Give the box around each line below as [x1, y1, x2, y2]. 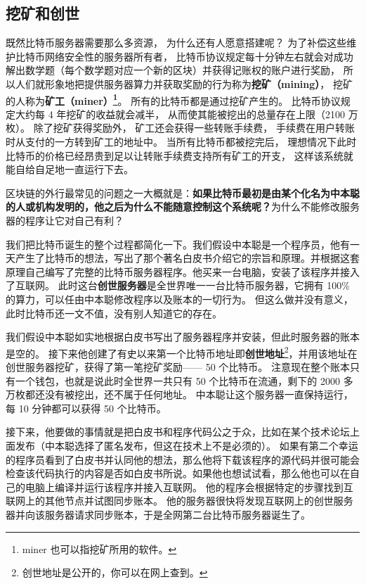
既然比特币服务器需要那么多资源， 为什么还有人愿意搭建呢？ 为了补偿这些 [6, 35, 347, 50]
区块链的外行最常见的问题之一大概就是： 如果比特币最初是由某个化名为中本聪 [6, 185, 360, 200]
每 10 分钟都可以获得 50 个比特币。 [6, 400, 166, 415]
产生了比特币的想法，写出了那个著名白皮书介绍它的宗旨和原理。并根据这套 [15, 250, 360, 265]
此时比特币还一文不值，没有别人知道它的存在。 [6, 305, 222, 320]
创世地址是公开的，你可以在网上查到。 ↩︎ [22, 565, 208, 580]
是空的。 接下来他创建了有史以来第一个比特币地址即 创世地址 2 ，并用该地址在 [6, 343, 358, 360]
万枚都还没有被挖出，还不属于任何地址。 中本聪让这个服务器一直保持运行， [6, 387, 353, 402]
